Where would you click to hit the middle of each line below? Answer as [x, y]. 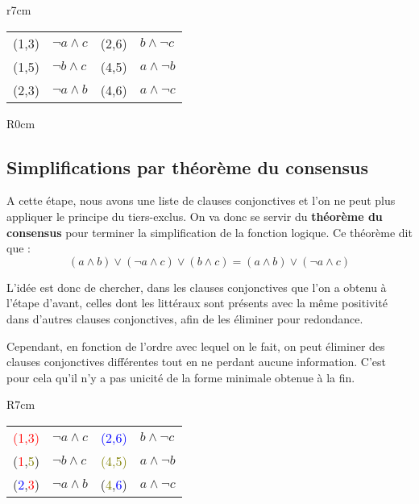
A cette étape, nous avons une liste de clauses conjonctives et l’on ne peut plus [201, 200]
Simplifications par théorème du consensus [188, 167]
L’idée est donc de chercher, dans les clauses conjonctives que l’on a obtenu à [197, 287]
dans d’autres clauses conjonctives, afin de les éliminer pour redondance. [185, 318]
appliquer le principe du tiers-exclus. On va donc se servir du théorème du [195, 216]
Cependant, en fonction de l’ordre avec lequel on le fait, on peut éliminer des [196, 346]
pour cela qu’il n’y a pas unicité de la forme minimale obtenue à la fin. [181, 377]
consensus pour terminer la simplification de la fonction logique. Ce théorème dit [209, 232]
